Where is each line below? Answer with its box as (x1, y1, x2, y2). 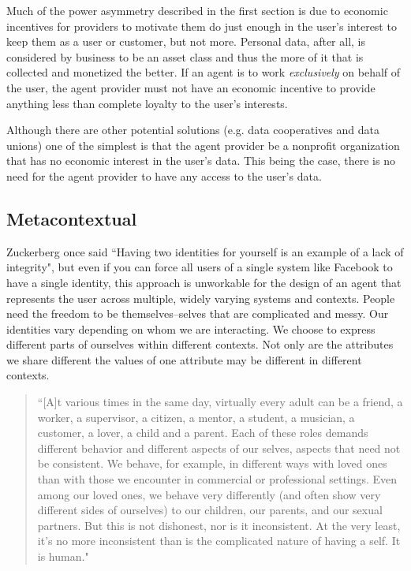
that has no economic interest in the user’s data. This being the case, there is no (6, 152, 395, 169)
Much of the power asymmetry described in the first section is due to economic (6, 2, 388, 18)
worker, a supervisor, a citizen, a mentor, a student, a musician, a (37, 409, 355, 425)
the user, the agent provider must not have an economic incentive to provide (6, 79, 376, 95)
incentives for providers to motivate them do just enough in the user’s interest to (6, 17, 397, 34)
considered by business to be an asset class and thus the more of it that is (6, 48, 364, 65)
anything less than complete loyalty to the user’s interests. (6, 95, 288, 111)
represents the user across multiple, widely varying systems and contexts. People (6, 289, 395, 306)
